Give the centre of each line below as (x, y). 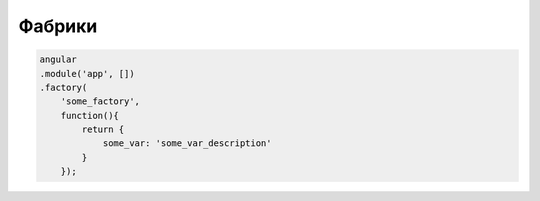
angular (58, 59)
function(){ (90, 115)
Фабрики (58, 26)
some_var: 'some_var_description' (187, 143)
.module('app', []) (87, 73)
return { (103, 129)
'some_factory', (100, 101)
